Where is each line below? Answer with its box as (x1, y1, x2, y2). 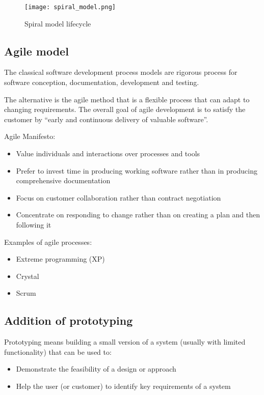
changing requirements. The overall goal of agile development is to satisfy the (4, 104, 246, 115)
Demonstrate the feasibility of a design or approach (16, 363, 176, 374)
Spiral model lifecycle (24, 18, 91, 29)
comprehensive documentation (16, 175, 111, 186)
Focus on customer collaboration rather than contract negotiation (16, 192, 221, 203)
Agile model (4, 43, 69, 59)
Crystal (16, 270, 39, 281)
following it (16, 219, 51, 230)
